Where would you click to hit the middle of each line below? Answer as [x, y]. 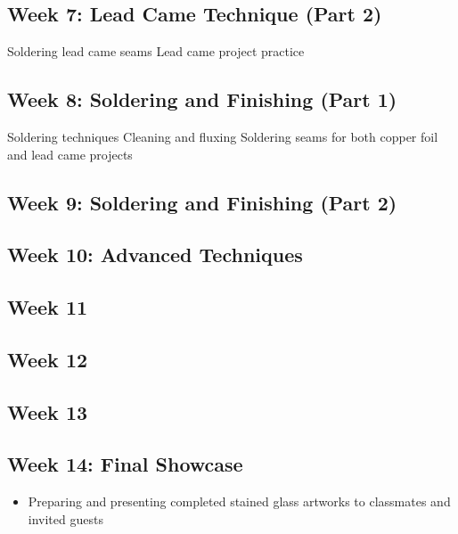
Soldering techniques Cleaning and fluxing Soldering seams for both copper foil [223, 136]
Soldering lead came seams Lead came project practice [156, 51]
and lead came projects [70, 154]
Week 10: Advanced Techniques [155, 255]
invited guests [65, 518]
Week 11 [48, 307]
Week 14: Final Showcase [125, 464]
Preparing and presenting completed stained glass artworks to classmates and [239, 501]
